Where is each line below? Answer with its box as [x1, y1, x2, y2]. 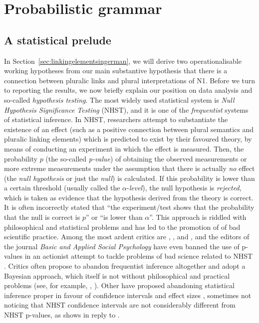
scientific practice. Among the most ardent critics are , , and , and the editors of [4, 231, 250, 242]
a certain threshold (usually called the [4, 182, 120, 193]
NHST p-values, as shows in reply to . [4, 310, 120, 320]
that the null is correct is [4, 212, 80, 222]
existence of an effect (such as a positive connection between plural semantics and [4, 124, 254, 134]
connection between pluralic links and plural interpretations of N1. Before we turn [4, 75, 256, 85]
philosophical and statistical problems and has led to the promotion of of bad [4, 221, 241, 232]
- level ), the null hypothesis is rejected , [127, 182, 242, 193]
